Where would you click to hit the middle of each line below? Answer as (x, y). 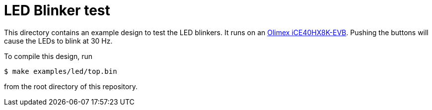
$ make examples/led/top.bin (61, 71)
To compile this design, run (48, 56)
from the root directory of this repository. (71, 86)
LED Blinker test (57, 10)
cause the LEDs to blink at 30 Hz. (58, 41)
